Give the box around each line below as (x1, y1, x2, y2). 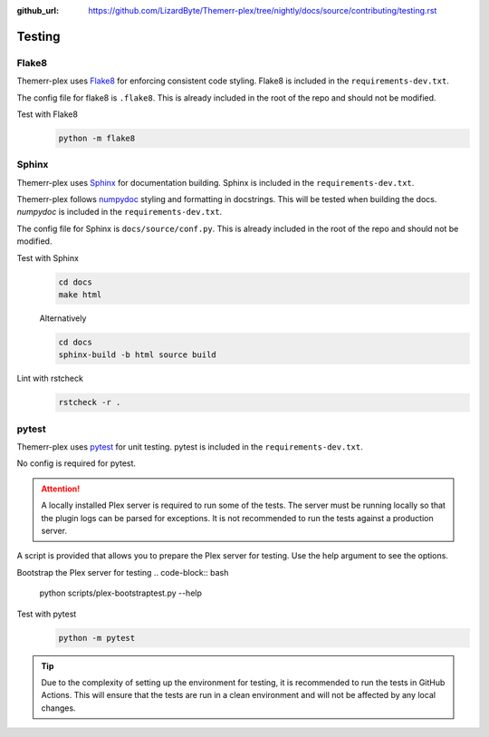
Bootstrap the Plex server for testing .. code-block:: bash (16, 567, 229, 577)
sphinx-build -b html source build (58, 350, 216, 360)
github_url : (16, 5, 59, 15)
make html (58, 289, 102, 299)
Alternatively (39, 313, 87, 324)
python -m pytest (58, 633, 136, 643)
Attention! (41, 483, 81, 494)
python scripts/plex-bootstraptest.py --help (39, 587, 203, 598)
